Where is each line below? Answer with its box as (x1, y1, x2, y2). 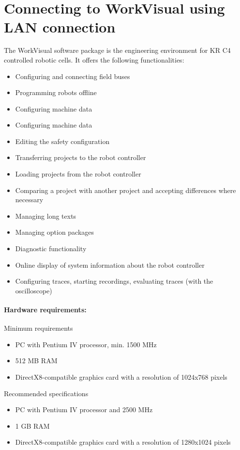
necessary (15, 194, 44, 205)
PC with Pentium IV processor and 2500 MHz (15, 404, 153, 415)
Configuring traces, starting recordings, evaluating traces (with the (15, 276, 213, 286)
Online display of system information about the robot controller (15, 259, 205, 270)
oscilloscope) (15, 285, 52, 295)
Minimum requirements (4, 323, 73, 333)
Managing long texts (15, 210, 76, 221)
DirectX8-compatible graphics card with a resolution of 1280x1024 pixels (15, 437, 231, 447)
